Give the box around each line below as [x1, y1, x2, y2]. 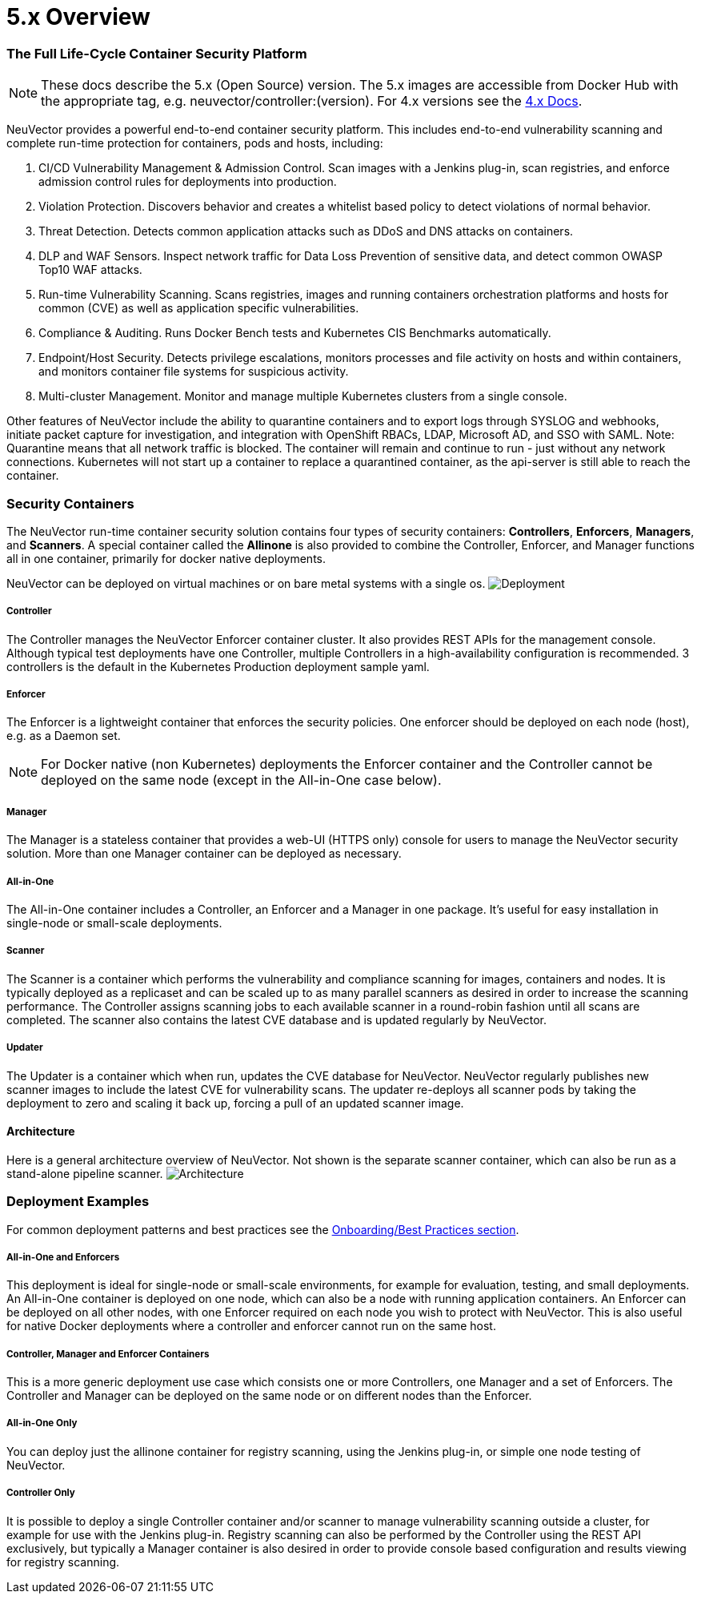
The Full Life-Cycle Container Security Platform [6, 45, 307, 62]
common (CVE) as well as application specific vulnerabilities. [38, 301, 359, 316]
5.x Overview [6, 3, 150, 30]
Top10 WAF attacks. [38, 263, 142, 277]
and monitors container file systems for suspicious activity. [38, 364, 349, 379]
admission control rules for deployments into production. [38, 175, 337, 189]
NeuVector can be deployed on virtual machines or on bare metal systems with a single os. [6, 576, 486, 590]
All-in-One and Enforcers [6, 1251, 120, 1263]
